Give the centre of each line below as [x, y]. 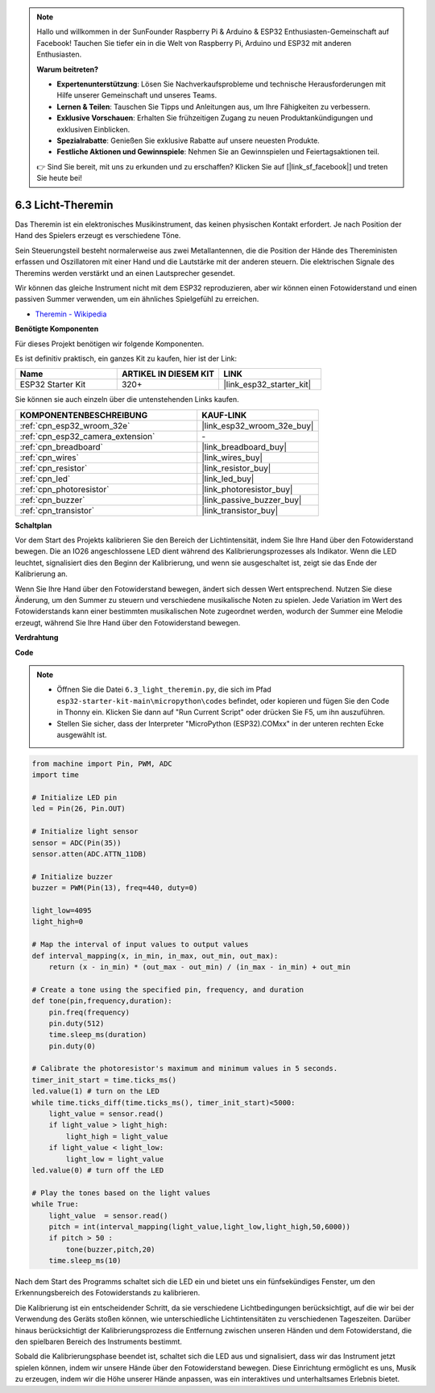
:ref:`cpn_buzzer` [52, 500]
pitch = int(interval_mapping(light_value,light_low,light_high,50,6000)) [199, 1226]
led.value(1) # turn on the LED [96, 1091]
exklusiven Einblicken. [93, 129]
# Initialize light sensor [85, 832]
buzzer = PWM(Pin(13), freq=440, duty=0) [115, 888]
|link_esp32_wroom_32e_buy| [258, 425]
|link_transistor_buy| [240, 510]
